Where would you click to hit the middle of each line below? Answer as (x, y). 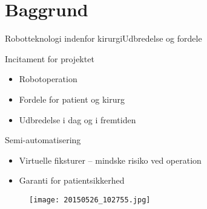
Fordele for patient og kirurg (72, 99)
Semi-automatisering (43, 140)
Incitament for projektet (50, 58)
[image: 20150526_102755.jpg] (90, 200)
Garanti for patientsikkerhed (72, 180)
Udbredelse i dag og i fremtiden (77, 119)
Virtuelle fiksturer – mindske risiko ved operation (110, 160)
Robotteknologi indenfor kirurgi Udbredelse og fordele (103, 38)
